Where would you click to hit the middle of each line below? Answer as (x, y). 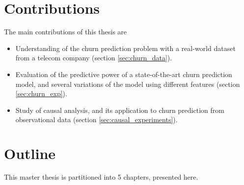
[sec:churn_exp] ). (41, 93)
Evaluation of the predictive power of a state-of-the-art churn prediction (124, 74)
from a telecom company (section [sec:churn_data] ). (94, 58)
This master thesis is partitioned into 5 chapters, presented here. (101, 177)
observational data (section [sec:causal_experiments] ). (96, 119)
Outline (30, 153)
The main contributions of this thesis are (66, 32)
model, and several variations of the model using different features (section (128, 84)
